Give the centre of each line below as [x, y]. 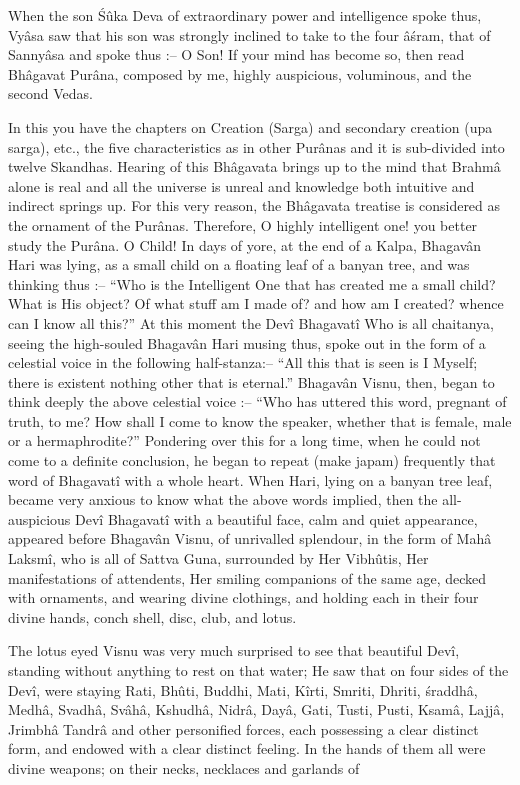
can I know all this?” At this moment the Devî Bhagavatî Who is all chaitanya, [251, 322]
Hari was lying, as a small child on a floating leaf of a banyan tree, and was [239, 264]
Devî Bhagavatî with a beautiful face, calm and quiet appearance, [276, 518]
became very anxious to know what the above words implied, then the [223, 499]
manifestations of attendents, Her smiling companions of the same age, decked [247, 577]
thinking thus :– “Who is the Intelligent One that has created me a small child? [252, 283]
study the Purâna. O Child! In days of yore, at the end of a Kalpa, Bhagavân [245, 244]
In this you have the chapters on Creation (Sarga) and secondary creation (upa [250, 126]
